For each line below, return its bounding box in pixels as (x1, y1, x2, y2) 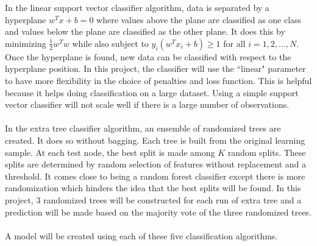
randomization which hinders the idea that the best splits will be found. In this (5, 181, 301, 194)
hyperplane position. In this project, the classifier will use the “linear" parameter (5, 62, 306, 75)
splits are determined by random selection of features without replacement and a (5, 158, 306, 170)
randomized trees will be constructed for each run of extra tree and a (43, 193, 302, 206)
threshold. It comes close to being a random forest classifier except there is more (5, 169, 305, 182)
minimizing (5, 37, 46, 49)
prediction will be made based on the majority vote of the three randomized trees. (5, 205, 312, 218)
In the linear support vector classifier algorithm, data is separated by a (5, 1, 269, 13)
